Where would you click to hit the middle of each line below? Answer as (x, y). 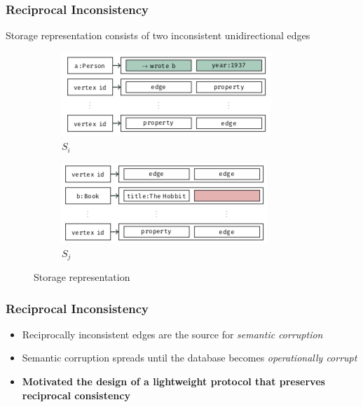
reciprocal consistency (76, 395)
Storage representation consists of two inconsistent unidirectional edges (158, 35)
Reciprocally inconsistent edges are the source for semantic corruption (172, 334)
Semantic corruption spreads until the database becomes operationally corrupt (190, 358)
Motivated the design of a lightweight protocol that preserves (173, 381)
